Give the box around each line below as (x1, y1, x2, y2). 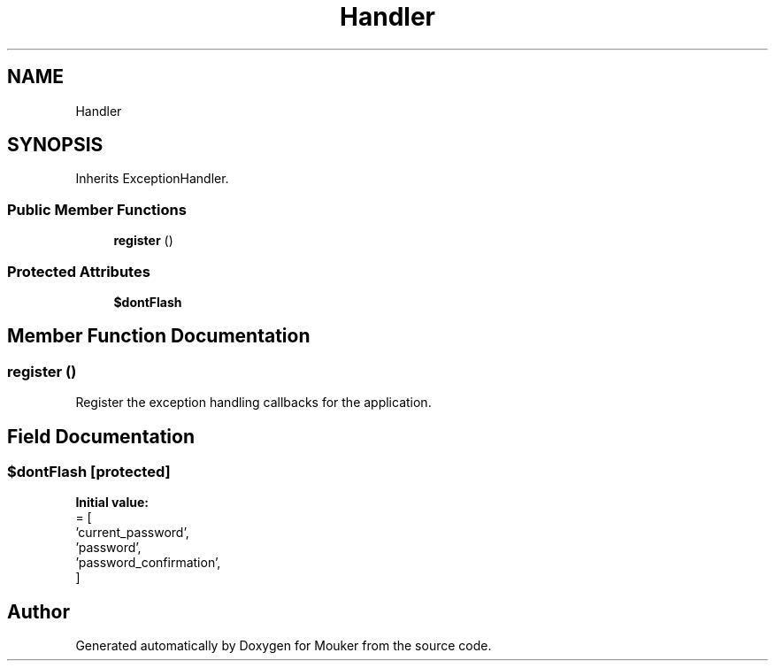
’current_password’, (75, 525, 189, 541)
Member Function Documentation (7, 325, 311, 348)
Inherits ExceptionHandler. (75, 171, 229, 187)
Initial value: (75, 495, 149, 511)
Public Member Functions (7, 200, 187, 219)
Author (7, 600, 70, 623)
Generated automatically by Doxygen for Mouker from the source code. (75, 638, 492, 654)
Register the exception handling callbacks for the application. (75, 395, 432, 411)
